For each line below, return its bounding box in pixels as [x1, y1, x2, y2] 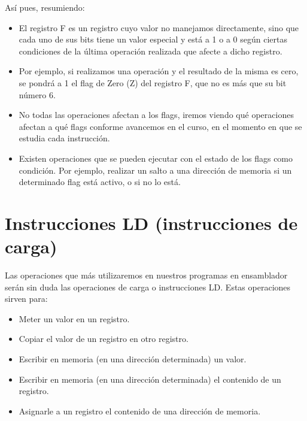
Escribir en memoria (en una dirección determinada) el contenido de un [19, 372, 281, 385]
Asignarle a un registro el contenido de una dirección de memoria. [19, 404, 261, 417]
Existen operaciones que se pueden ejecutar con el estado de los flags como [19, 152, 293, 164]
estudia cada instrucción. [19, 132, 110, 144]
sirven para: [5, 292, 48, 305]
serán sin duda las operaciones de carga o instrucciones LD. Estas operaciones [5, 280, 291, 293]
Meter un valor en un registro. [19, 312, 130, 325]
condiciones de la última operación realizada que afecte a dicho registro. [19, 44, 282, 57]
